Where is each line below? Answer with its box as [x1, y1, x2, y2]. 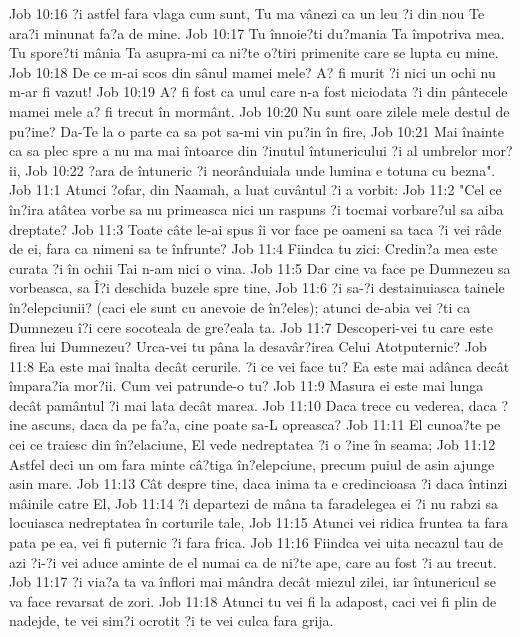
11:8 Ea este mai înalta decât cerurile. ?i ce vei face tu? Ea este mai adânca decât [9, 355, 510, 376]
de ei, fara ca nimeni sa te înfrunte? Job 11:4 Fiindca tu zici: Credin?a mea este [9, 238, 498, 259]
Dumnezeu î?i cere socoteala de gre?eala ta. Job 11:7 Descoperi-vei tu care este [9, 316, 493, 337]
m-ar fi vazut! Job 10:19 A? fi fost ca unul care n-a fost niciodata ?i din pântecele [9, 81, 508, 102]
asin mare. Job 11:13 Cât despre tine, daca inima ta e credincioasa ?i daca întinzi [9, 473, 508, 494]
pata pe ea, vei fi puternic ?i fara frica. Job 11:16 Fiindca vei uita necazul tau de [9, 532, 504, 553]
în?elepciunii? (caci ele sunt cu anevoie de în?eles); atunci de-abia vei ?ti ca [9, 296, 471, 317]
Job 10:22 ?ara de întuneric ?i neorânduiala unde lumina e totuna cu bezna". [25, 159, 496, 180]
